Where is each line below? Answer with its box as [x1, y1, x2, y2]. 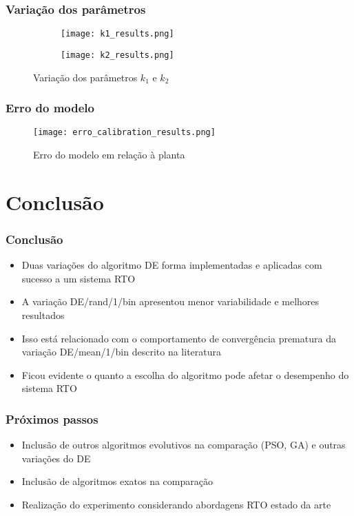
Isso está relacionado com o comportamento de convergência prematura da [21, 331, 336, 345]
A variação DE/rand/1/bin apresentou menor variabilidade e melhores [21, 294, 320, 309]
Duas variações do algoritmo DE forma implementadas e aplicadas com [21, 258, 322, 272]
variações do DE [21, 451, 91, 465]
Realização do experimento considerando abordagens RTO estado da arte [21, 497, 331, 511]
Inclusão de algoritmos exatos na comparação [21, 474, 213, 488]
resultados [21, 307, 65, 322]
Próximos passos [6, 410, 98, 427]
